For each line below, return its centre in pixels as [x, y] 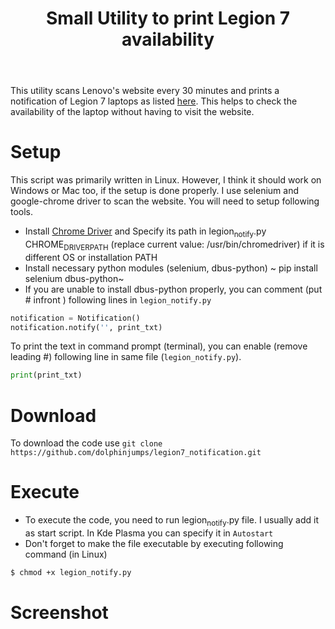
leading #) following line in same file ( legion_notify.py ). [126, 357]
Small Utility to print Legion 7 [168, 18]
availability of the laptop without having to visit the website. [132, 112]
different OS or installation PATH [91, 257]
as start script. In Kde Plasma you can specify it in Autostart [149, 533]
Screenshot [59, 613]
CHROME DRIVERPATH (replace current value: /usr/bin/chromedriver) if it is [174, 245]
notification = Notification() [75, 318]
